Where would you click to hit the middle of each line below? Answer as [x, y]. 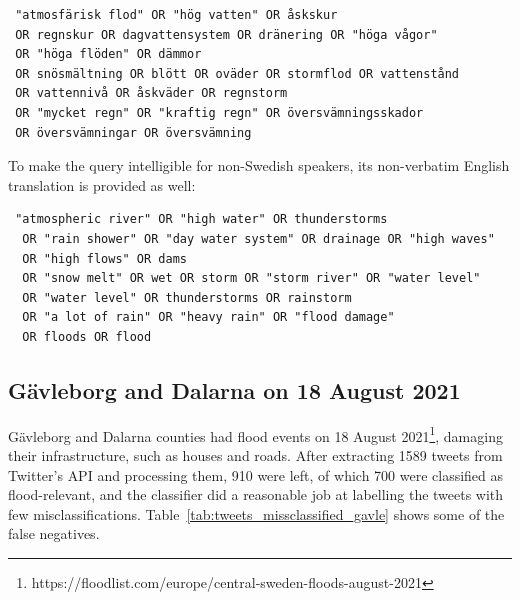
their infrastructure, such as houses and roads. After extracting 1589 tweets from [255, 454]
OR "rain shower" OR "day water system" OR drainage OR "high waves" [258, 238]
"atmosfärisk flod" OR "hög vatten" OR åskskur [176, 15]
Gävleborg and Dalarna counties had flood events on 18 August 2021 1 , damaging [255, 434]
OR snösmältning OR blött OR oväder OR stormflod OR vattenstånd [237, 73]
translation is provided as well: [102, 184]
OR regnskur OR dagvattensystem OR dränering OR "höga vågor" [226, 34]
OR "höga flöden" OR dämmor [108, 54]
